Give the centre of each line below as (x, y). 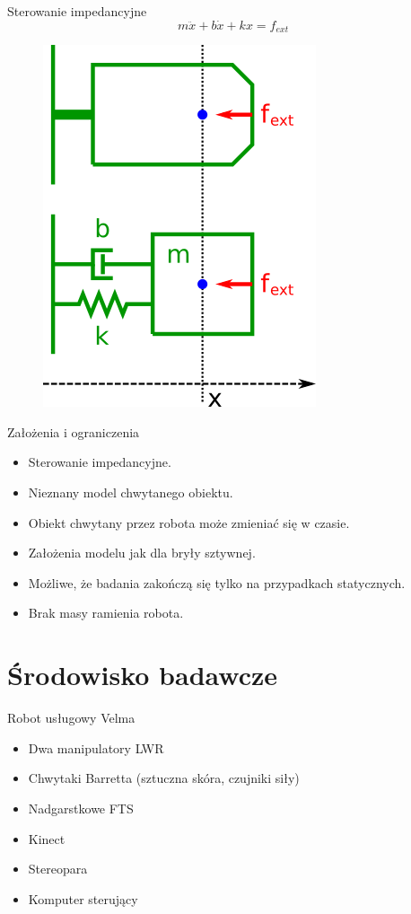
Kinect (47, 838)
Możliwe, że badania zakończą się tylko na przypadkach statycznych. (217, 582)
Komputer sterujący (83, 898)
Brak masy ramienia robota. (106, 613)
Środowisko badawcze (143, 675)
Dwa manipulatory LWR (96, 747)
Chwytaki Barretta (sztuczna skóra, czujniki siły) (164, 778)
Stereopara (58, 869)
